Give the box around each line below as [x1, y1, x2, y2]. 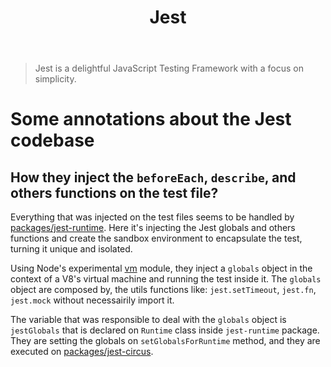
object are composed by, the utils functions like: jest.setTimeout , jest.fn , [10, 284, 317, 296]
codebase [10, 129, 95, 152]
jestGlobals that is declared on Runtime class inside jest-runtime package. [10, 324, 320, 336]
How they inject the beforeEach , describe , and [10, 169, 297, 186]
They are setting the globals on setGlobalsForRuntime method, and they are [10, 335, 321, 347]
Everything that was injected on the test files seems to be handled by [10, 211, 295, 223]
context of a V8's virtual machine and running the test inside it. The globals [10, 273, 322, 285]
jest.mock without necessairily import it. [10, 294, 175, 306]
